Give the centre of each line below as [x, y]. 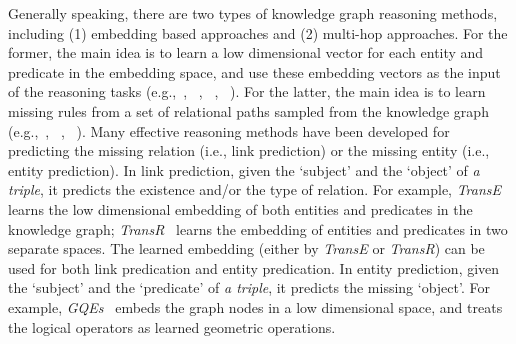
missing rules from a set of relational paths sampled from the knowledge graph [248, 110]
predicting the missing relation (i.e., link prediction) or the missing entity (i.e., [249, 150]
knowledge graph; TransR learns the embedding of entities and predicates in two [258, 228]
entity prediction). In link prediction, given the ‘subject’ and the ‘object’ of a [244, 169]
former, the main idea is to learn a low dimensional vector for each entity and [246, 52]
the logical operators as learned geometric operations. [172, 326]
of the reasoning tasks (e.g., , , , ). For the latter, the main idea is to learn [247, 91]
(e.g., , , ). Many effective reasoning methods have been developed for [229, 130]
